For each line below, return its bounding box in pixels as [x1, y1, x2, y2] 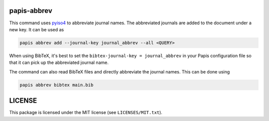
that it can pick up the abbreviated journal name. [9, 60, 109, 65]
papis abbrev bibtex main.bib [19, 82, 94, 88]
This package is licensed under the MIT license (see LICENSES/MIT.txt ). [9, 110, 163, 116]
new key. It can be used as [9, 26, 64, 32]
